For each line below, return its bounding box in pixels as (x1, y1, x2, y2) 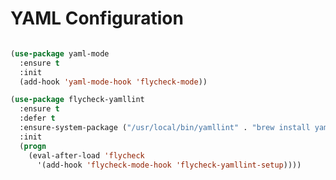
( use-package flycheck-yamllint (10, 95, 145, 105)
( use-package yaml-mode (10, 48, 110, 59)
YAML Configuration (10, 7, 184, 30)
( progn (19, 141, 47, 151)
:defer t (19, 113, 56, 124)
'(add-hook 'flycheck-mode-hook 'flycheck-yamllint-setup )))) (36, 160, 302, 170)
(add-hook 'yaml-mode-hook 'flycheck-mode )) (19, 77, 208, 87)
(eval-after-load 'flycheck (28, 150, 145, 161)
